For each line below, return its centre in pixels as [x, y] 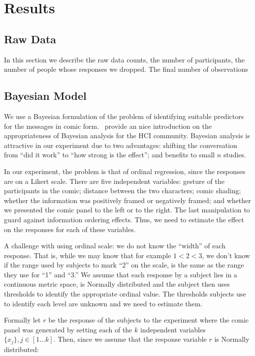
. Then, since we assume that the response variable [130, 339]
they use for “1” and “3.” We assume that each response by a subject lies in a [121, 274]
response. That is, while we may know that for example [88, 255]
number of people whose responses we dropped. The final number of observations [126, 69]
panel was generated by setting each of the [68, 329]
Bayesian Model [45, 96]
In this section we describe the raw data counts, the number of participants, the [124, 59]
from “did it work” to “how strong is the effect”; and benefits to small [110, 155]
